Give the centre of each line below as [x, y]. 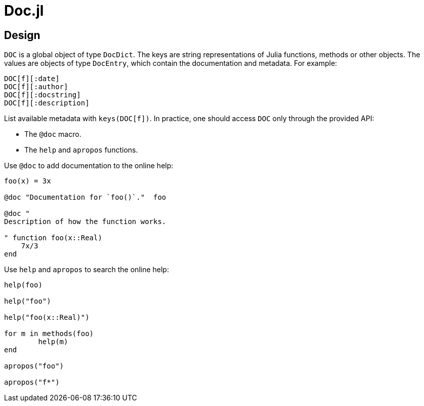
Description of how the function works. [85, 222]
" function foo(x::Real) [53, 238]
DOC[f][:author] [36, 87]
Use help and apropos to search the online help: [87, 270]
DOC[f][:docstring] [43, 95]
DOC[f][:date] [32, 79]
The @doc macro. [53, 134]
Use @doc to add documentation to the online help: [89, 166]
